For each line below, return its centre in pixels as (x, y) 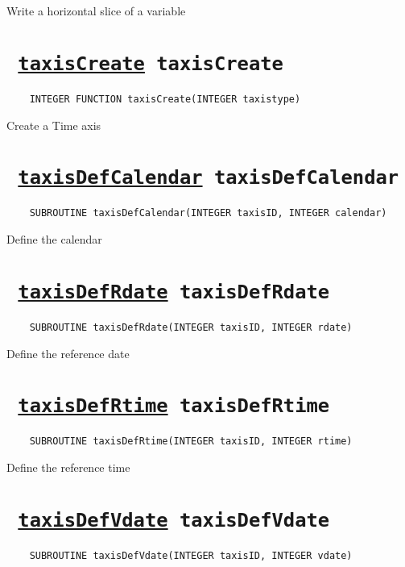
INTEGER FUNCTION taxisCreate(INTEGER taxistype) (165, 99)
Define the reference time (68, 467)
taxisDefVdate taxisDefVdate (174, 520)
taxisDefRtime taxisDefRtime (174, 406)
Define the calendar (54, 239)
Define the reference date (68, 353)
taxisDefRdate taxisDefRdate (174, 292)
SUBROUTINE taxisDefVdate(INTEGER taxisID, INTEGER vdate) (191, 555)
